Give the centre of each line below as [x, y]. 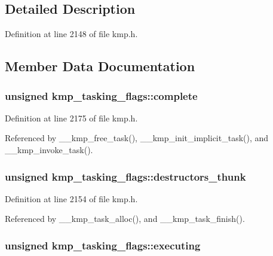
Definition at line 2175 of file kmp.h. [71, 118]
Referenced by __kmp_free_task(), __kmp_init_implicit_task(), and [137, 138]
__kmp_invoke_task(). [49, 149]
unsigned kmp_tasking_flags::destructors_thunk [125, 176]
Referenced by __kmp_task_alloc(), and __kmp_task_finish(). [125, 219]
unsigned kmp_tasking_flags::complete [101, 95]
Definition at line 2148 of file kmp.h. [71, 34]
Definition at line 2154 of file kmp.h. [71, 198]
